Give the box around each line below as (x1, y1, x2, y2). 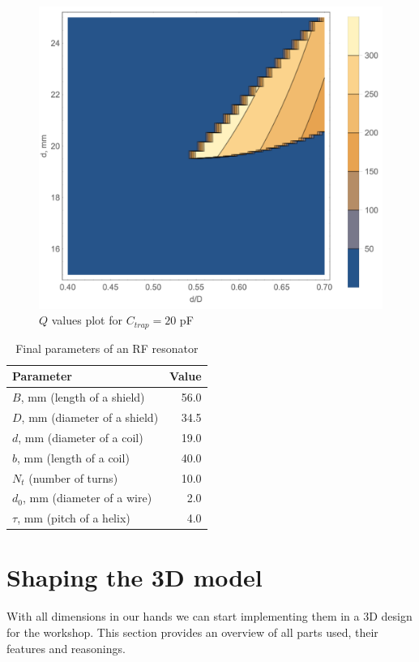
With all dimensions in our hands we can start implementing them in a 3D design (6, 608, 413, 625)
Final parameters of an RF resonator (15, 339, 199, 356)
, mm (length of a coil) (17, 449, 130, 466)
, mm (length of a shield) (20, 389, 145, 406)
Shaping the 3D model (6, 561, 263, 594)
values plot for (51, 312, 122, 329)
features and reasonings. (6, 639, 126, 656)
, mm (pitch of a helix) (17, 509, 130, 527)
